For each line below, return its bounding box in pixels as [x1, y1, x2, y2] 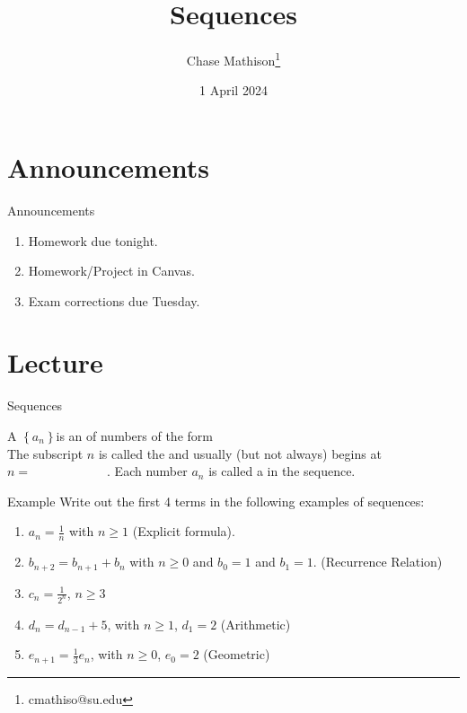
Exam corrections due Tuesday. [28, 291, 200, 310]
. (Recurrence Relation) [313, 552, 443, 571]
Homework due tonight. [28, 231, 158, 250]
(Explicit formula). [132, 522, 235, 541]
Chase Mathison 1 [186, 48, 281, 69]
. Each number [107, 462, 188, 480]
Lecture [7, 344, 103, 381]
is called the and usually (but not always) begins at [98, 444, 382, 462]
